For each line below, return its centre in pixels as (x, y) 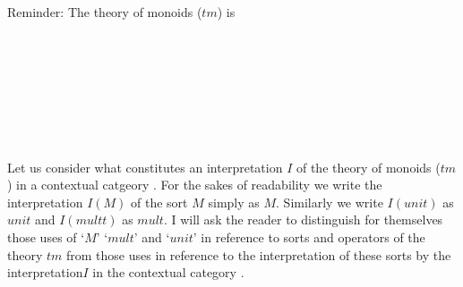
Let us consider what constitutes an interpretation (145, 167)
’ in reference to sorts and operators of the (309, 236)
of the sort (159, 202)
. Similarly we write (330, 202)
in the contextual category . (168, 272)
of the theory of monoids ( (368, 167)
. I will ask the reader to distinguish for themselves (303, 219)
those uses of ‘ (46, 236)
